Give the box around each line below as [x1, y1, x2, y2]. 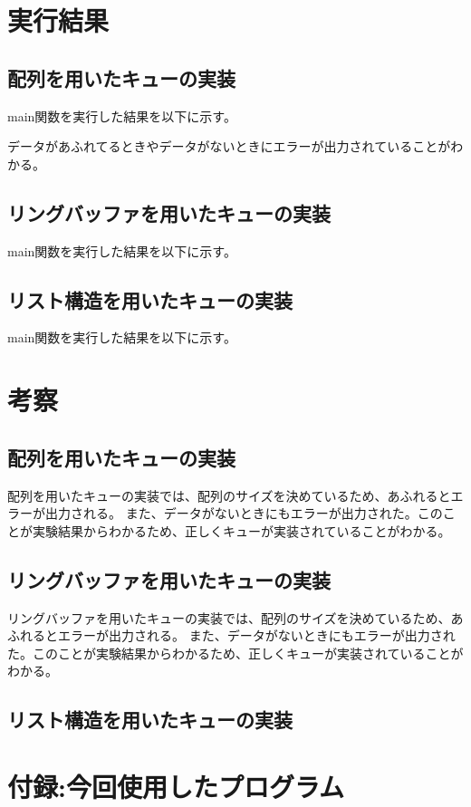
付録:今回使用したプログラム [7, 767, 345, 804]
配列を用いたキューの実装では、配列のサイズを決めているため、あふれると [7, 485, 451, 504]
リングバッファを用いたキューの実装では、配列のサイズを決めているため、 [7, 608, 451, 627]
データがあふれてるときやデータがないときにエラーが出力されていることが [7, 137, 451, 156]
